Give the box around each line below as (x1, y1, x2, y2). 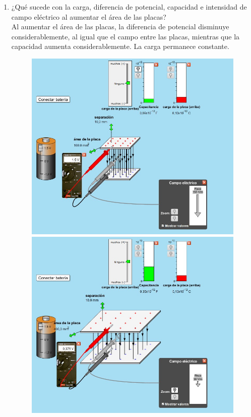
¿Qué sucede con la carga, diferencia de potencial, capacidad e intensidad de (11, 2, 247, 12)
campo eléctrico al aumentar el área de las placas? (11, 11, 166, 22)
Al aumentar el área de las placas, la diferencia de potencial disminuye (11, 21, 229, 32)
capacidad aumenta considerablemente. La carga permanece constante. (11, 41, 229, 51)
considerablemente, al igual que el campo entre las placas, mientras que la (11, 31, 240, 41)
